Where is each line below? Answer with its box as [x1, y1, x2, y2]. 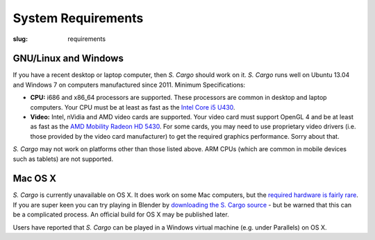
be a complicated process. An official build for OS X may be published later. [12, 210, 229, 218]
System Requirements [12, 10, 144, 26]
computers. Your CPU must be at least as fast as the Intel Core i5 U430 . [30, 103, 235, 111]
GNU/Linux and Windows [12, 53, 124, 65]
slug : [12, 35, 28, 43]
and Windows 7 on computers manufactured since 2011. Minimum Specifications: [12, 80, 246, 89]
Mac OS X [12, 173, 57, 185]
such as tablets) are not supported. [12, 155, 114, 163]
